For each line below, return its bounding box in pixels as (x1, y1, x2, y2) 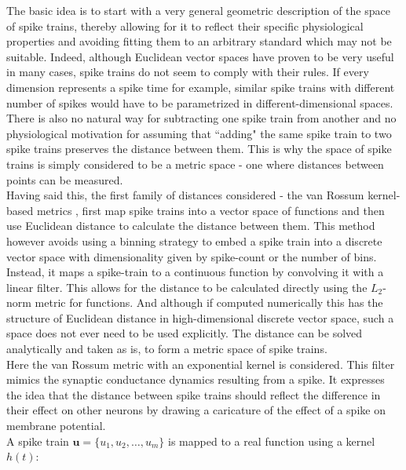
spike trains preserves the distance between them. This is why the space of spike (6, 140, 392, 157)
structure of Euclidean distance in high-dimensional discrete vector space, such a (6, 309, 394, 326)
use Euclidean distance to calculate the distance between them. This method (6, 217, 375, 234)
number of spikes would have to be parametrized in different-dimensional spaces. (6, 94, 393, 111)
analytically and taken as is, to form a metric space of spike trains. (6, 341, 327, 357)
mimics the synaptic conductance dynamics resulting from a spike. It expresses (6, 371, 385, 388)
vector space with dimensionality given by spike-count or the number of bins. (6, 248, 377, 264)
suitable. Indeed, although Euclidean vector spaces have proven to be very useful (6, 48, 394, 64)
